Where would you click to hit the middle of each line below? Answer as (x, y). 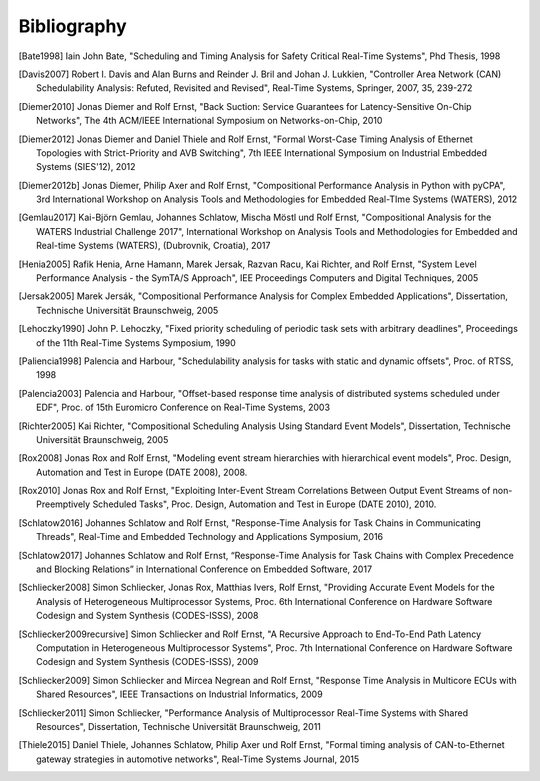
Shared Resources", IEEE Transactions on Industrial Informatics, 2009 (180, 694)
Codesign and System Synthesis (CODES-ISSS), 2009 (147, 662)
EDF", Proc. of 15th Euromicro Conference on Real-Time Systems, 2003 (183, 407)
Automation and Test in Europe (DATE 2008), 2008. (142, 472)
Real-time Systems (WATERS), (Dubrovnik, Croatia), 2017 (153, 246)
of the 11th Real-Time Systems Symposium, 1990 (136, 342)
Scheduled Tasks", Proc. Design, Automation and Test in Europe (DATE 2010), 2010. (264, 504)
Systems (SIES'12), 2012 (86, 167)
